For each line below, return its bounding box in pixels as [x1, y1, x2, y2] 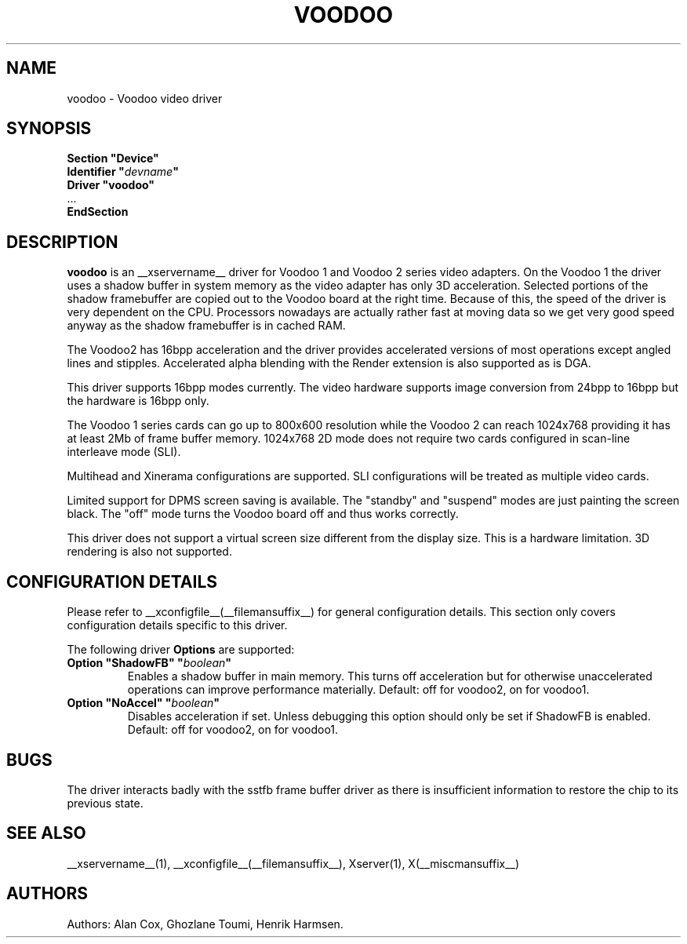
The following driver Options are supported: [67, 643, 295, 657]
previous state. [67, 796, 144, 810]
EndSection [67, 205, 129, 219]
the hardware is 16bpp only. [67, 394, 209, 408]
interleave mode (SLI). [67, 445, 181, 459]
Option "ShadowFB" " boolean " [67, 656, 232, 670]
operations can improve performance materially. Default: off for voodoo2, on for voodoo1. [127, 683, 590, 697]
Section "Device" [67, 151, 159, 166]
